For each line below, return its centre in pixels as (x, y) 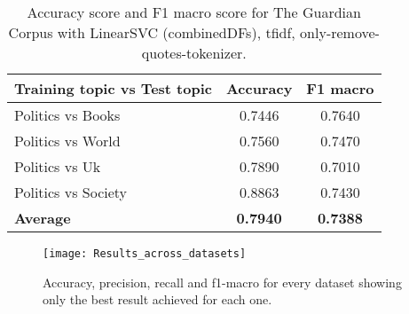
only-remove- (340, 32)
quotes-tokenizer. (194, 53)
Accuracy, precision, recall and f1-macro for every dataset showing (222, 282)
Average (43, 218)
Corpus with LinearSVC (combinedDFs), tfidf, (152, 32)
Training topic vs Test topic (113, 88)
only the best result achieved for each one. (157, 299)
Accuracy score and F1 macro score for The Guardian (194, 12)
